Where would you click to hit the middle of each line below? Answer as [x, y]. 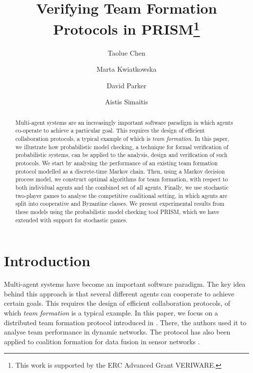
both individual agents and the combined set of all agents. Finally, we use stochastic [122, 187]
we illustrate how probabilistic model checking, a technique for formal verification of [122, 147]
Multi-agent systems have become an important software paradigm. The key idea [125, 284]
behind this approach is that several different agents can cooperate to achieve [119, 293]
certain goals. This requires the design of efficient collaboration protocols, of [117, 303]
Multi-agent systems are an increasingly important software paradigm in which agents [124, 122]
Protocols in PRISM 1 [126, 28]
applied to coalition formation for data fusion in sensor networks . [102, 341]
